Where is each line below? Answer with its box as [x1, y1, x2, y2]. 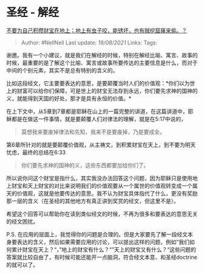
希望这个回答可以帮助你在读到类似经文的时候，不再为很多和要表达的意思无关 [6, 210, 198, 217]
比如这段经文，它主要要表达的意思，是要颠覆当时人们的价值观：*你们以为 [6, 80, 190, 87]
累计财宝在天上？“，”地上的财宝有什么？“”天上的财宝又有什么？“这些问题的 [11, 245, 196, 253]
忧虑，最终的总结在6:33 [6, 148, 66, 156]
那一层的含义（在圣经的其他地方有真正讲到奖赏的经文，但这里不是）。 [6, 197, 179, 204]
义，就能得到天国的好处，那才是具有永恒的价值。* [6, 95, 132, 102]
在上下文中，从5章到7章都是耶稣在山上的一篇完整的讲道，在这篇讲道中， [6, 108, 188, 115]
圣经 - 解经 [6, 5, 59, 19]
